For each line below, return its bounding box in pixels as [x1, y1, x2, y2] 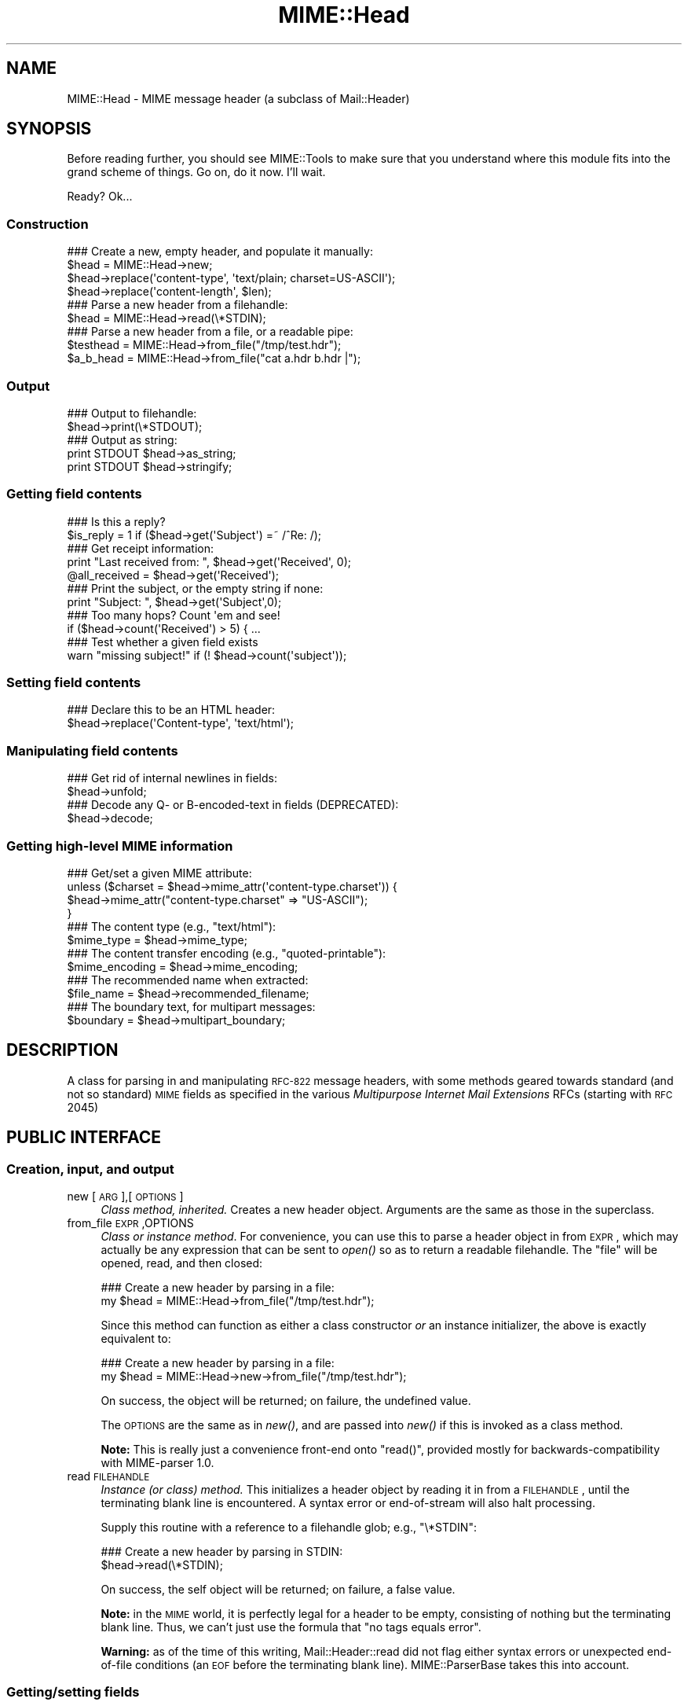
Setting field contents [6, 675, 141, 691]
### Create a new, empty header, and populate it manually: [67, 245, 373, 259]
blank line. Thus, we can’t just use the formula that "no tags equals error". [101, 1620, 481, 1634]
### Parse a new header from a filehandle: [67, 298, 288, 312]
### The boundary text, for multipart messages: [67, 999, 316, 1013]
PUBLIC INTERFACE [6, 1127, 162, 1148]
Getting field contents [6, 486, 142, 502]
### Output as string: [67, 432, 177, 447]
